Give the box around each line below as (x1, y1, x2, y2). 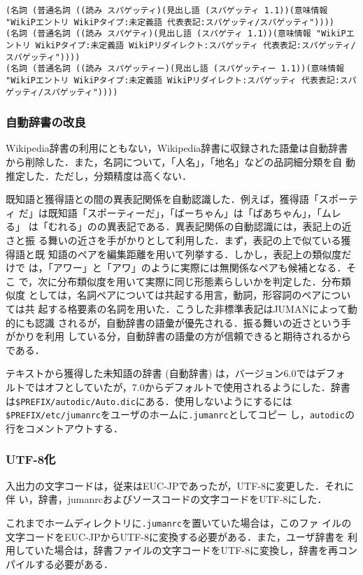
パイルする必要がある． (6, 556, 113, 571)
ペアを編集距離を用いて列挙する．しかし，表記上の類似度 (77, 246, 342, 261)
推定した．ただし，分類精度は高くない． (6, 168, 192, 183)
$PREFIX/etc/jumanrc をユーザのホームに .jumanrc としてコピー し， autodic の (6, 407, 355, 422)
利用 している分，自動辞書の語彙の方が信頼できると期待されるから (44, 329, 351, 343)
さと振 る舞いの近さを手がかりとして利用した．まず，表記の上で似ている (6, 233, 341, 248)
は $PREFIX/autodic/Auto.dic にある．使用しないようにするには (6, 393, 292, 408)
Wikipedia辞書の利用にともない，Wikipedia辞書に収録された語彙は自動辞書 (6, 141, 348, 155)
